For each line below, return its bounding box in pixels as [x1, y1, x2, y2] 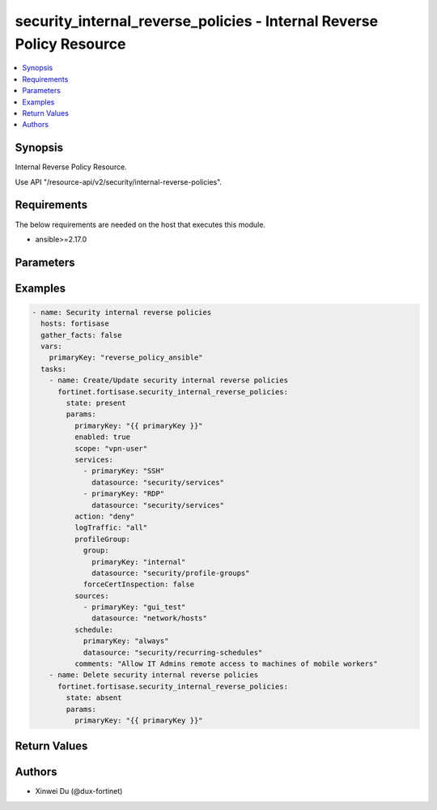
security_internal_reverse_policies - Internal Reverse [15, 12, 379, 30]
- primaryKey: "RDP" [83, 489, 165, 498]
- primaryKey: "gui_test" [83, 603, 186, 612]
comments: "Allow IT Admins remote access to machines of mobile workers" [74, 659, 378, 668]
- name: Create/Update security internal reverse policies [49, 376, 289, 385]
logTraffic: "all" [74, 523, 148, 532]
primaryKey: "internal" [91, 557, 186, 566]
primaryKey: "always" [83, 637, 169, 646]
